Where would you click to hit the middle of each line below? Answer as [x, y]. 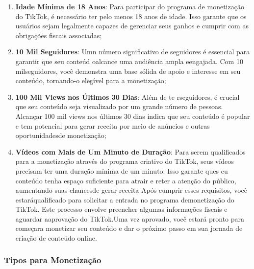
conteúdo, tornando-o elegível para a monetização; [91, 80]
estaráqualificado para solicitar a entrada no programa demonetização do [125, 199]
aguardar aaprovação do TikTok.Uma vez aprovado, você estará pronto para [130, 218]
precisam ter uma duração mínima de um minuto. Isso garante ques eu [122, 170]
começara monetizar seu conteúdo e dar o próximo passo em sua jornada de [129, 228]
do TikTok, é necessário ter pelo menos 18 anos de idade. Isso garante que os [131, 16]
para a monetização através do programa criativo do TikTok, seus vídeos [125, 161]
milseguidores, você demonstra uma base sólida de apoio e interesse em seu [128, 71]
